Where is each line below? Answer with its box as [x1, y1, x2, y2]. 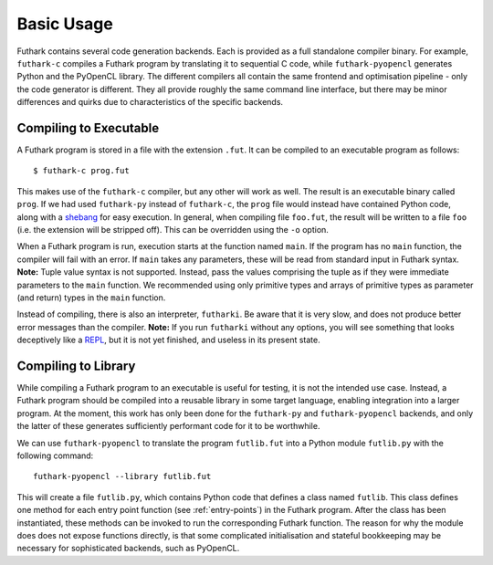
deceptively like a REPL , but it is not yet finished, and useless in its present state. [16, 334, 320, 346]
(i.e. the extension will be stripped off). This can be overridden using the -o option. [16, 224, 329, 235]
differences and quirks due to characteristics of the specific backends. [16, 97, 283, 108]
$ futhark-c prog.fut [33, 165, 130, 176]
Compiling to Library [16, 358, 136, 373]
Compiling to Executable [16, 120, 160, 136]
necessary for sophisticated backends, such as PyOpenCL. [16, 543, 240, 554]
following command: [16, 450, 94, 461]
